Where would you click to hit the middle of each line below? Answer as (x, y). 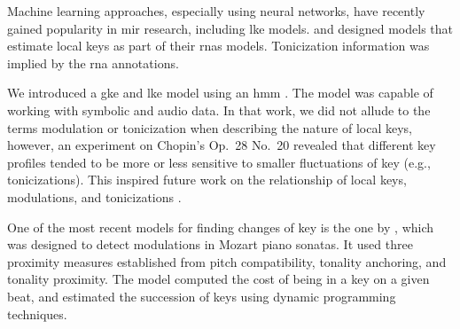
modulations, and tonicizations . (94, 196)
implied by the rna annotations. (93, 63)
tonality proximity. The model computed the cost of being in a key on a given (218, 279)
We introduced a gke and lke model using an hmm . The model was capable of (220, 93)
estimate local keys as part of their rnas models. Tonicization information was (218, 46)
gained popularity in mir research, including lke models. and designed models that (230, 28)
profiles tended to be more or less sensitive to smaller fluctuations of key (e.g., (219, 162)
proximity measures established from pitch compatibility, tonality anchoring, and (227, 261)
